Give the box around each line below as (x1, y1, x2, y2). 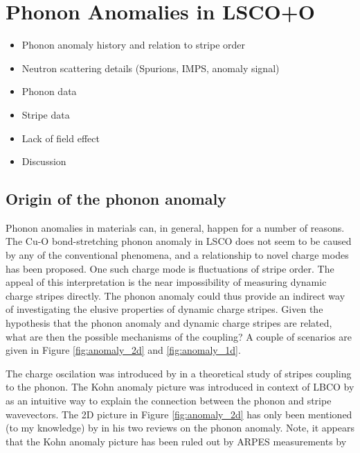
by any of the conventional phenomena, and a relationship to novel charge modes (6, 248, 349, 262)
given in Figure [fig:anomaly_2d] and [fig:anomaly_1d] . (6, 343, 241, 357)
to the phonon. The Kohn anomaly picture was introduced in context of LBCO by (6, 379, 354, 394)
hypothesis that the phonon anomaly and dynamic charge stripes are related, (6, 316, 332, 330)
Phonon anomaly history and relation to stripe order (21, 37, 246, 52)
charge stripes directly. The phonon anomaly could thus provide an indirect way (6, 288, 345, 302)
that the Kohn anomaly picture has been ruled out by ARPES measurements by (6, 434, 347, 448)
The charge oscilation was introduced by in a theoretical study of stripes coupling (6, 366, 352, 380)
